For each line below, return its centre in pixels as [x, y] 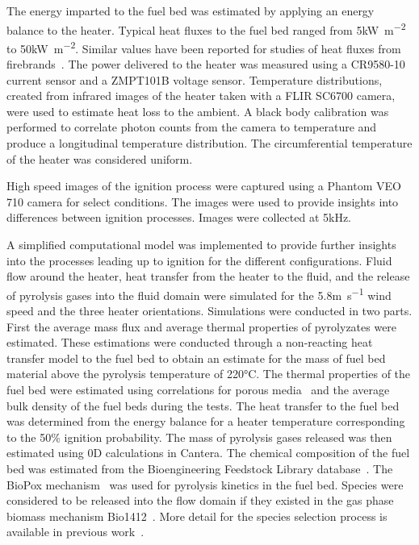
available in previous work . [75, 532]
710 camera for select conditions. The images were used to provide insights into [203, 201]
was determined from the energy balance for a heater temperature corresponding [206, 421]
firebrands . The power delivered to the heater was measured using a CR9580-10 [206, 64]
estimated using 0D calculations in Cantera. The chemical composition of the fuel [208, 453]
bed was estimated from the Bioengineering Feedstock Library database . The [200, 468]
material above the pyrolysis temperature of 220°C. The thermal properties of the [209, 374]
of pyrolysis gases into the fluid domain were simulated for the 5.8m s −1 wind [199, 293]
